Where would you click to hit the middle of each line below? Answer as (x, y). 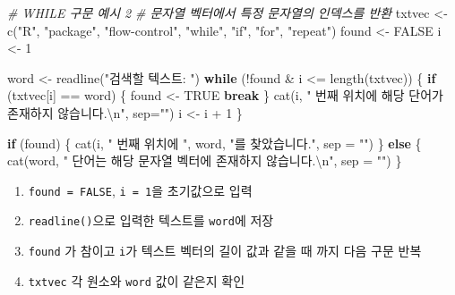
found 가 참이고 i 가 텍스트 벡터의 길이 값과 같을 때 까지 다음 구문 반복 (225, 251)
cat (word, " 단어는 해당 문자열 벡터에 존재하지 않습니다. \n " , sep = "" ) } (205, 160)
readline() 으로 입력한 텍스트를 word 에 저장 (151, 220)
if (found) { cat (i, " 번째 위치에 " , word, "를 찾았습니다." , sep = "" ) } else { (215, 143)
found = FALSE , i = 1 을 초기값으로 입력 (140, 190)
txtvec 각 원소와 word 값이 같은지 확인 (137, 280)
